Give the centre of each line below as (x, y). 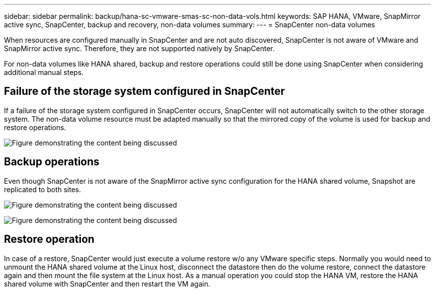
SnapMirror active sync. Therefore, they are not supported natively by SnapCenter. (140, 48)
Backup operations (52, 162)
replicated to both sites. (43, 189)
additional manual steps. (44, 72)
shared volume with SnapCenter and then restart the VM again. (107, 284)
